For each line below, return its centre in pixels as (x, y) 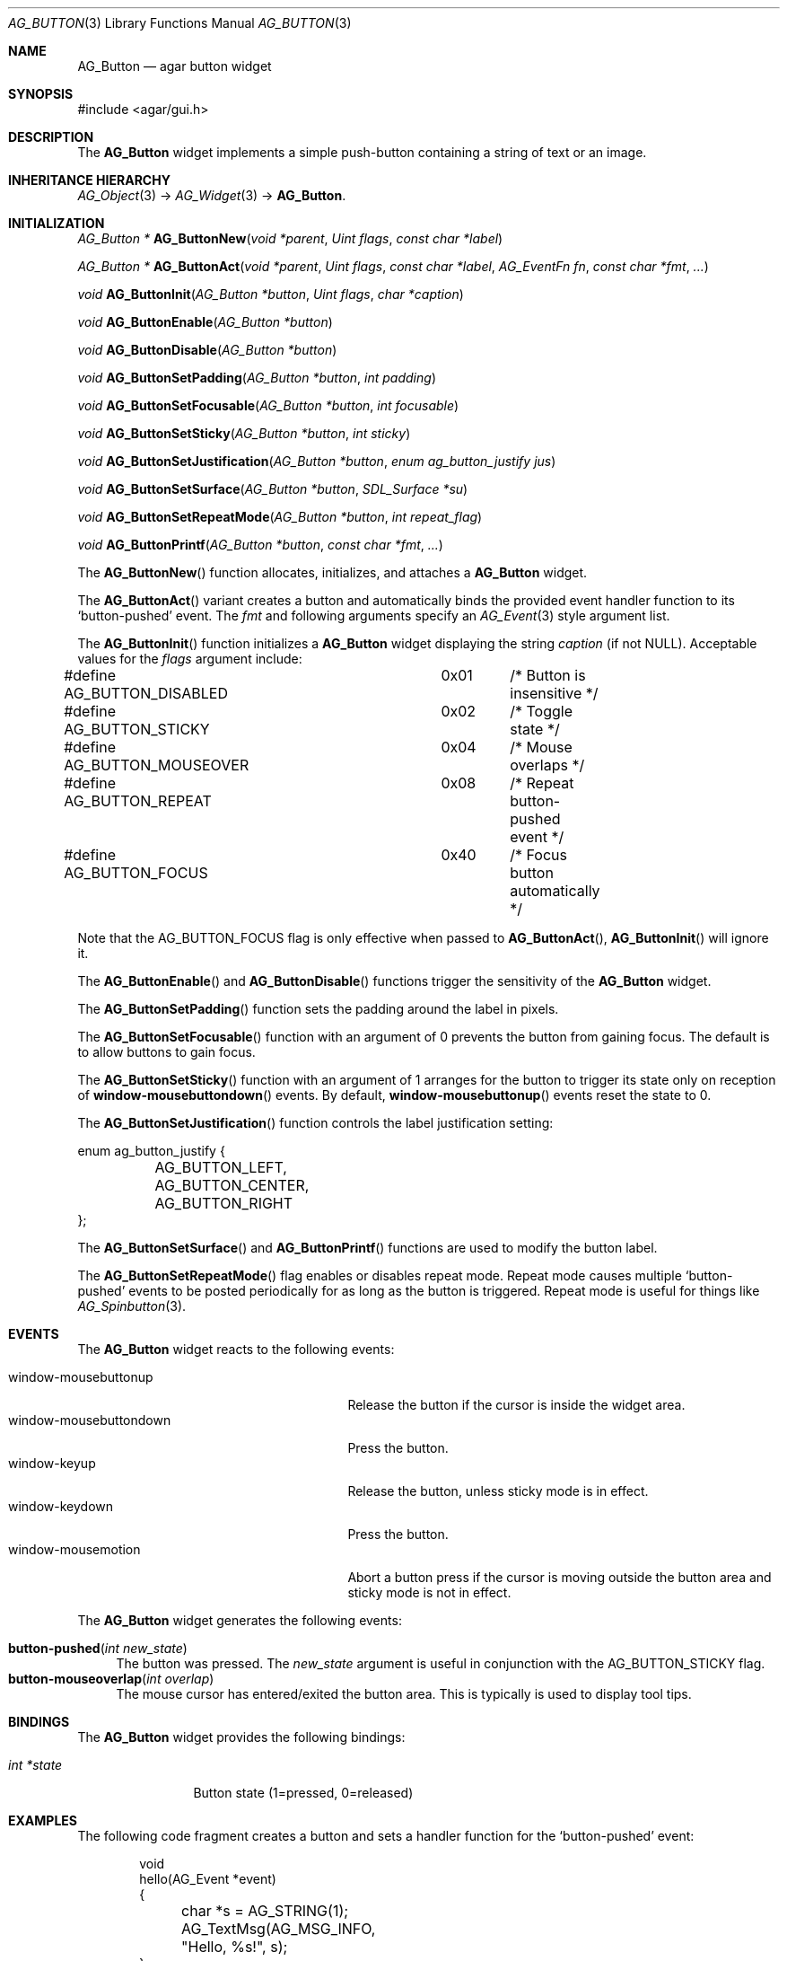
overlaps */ (547, 765)
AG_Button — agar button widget (175, 66)
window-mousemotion (74, 1549)
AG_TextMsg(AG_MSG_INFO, (279, 1929)
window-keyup (52, 1463)
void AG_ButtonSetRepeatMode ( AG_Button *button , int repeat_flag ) (280, 517)
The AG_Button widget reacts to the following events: (236, 1349)
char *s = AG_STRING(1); (265, 1911)
